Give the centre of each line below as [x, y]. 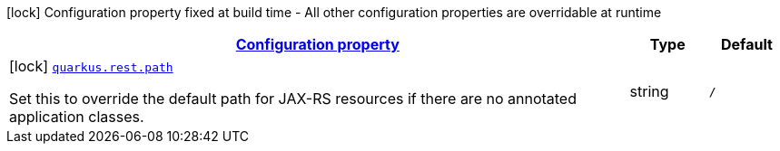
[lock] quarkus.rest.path [91, 66]
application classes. [77, 117]
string [649, 91]
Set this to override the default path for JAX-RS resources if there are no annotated [293, 99]
